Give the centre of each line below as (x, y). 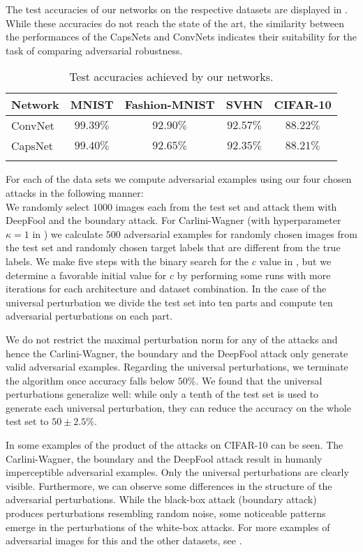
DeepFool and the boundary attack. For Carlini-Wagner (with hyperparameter (173, 220)
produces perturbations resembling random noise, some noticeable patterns (166, 513)
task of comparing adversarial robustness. (94, 50)
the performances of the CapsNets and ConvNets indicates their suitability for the (181, 37)
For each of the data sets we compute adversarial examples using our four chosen (179, 179)
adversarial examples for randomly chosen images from (240, 233)
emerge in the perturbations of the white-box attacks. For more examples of (168, 527)
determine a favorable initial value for (86, 275)
